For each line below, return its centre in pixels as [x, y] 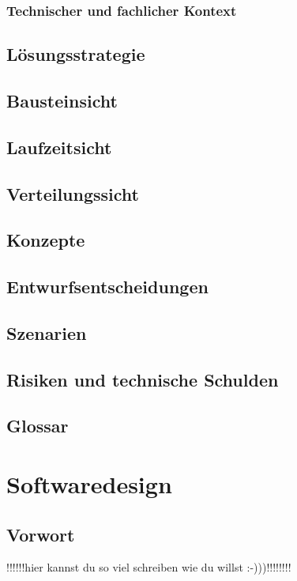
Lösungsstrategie [76, 54]
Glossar [38, 426]
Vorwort [41, 534]
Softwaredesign [89, 484]
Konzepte [46, 240]
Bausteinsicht [62, 101]
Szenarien [47, 332]
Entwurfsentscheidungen [107, 287]
